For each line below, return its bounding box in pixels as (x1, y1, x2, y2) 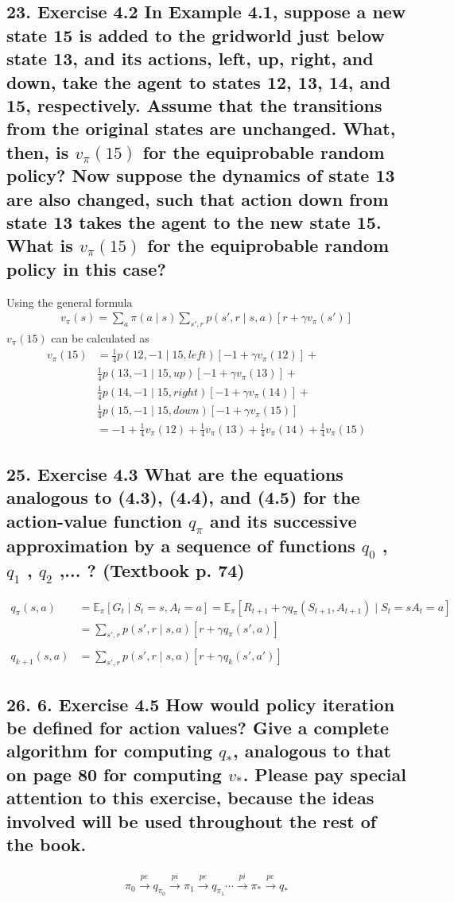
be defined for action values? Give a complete (6, 715, 390, 740)
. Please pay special (243, 761, 406, 786)
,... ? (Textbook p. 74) (59, 557, 245, 582)
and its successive (209, 508, 357, 532)
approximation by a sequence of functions (6, 532, 355, 557)
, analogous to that (232, 738, 391, 763)
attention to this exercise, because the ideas (6, 785, 374, 810)
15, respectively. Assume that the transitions (6, 92, 382, 117)
